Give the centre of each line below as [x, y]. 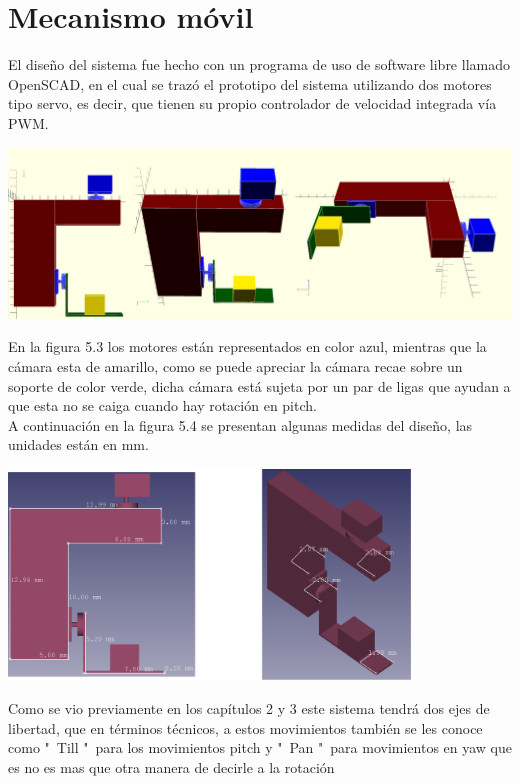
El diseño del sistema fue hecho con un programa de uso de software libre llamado [259, 64]
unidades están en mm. [78, 444]
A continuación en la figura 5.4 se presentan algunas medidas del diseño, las [240, 424]
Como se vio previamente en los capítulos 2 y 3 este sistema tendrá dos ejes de [249, 707]
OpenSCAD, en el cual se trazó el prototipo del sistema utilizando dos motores [250, 83]
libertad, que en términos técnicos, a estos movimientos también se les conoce [245, 727]
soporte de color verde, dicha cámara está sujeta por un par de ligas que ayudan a [259, 385]
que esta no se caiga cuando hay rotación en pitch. [162, 405]
